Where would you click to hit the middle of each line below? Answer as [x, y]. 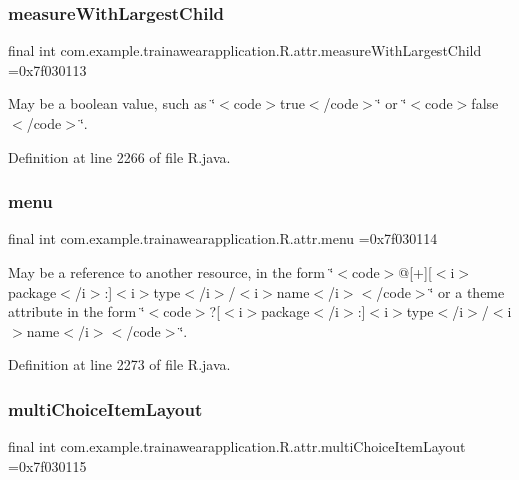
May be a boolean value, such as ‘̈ [112, 103]
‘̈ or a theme [467, 291]
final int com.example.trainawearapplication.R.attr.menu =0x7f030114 [223, 238]
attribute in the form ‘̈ [76, 311]
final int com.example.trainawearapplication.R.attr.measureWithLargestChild [245, 50]
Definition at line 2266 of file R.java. [119, 156]
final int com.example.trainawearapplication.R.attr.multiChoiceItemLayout [237, 446]
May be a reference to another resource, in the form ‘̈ [171, 272]
